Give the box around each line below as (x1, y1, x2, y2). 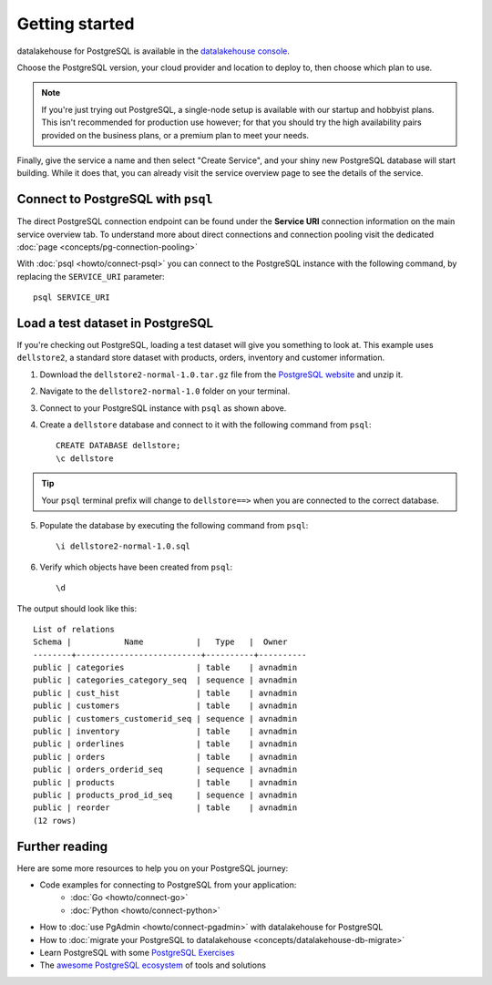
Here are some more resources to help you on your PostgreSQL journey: (16, 862, 289, 874)
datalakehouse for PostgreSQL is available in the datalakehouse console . (16, 46, 291, 56)
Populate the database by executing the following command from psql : (39, 519, 309, 530)
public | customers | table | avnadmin (33, 701, 298, 711)
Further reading (16, 838, 108, 854)
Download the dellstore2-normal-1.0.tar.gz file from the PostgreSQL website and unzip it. (39, 369, 404, 380)
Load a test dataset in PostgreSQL (16, 315, 214, 331)
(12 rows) (33, 816, 77, 826)
